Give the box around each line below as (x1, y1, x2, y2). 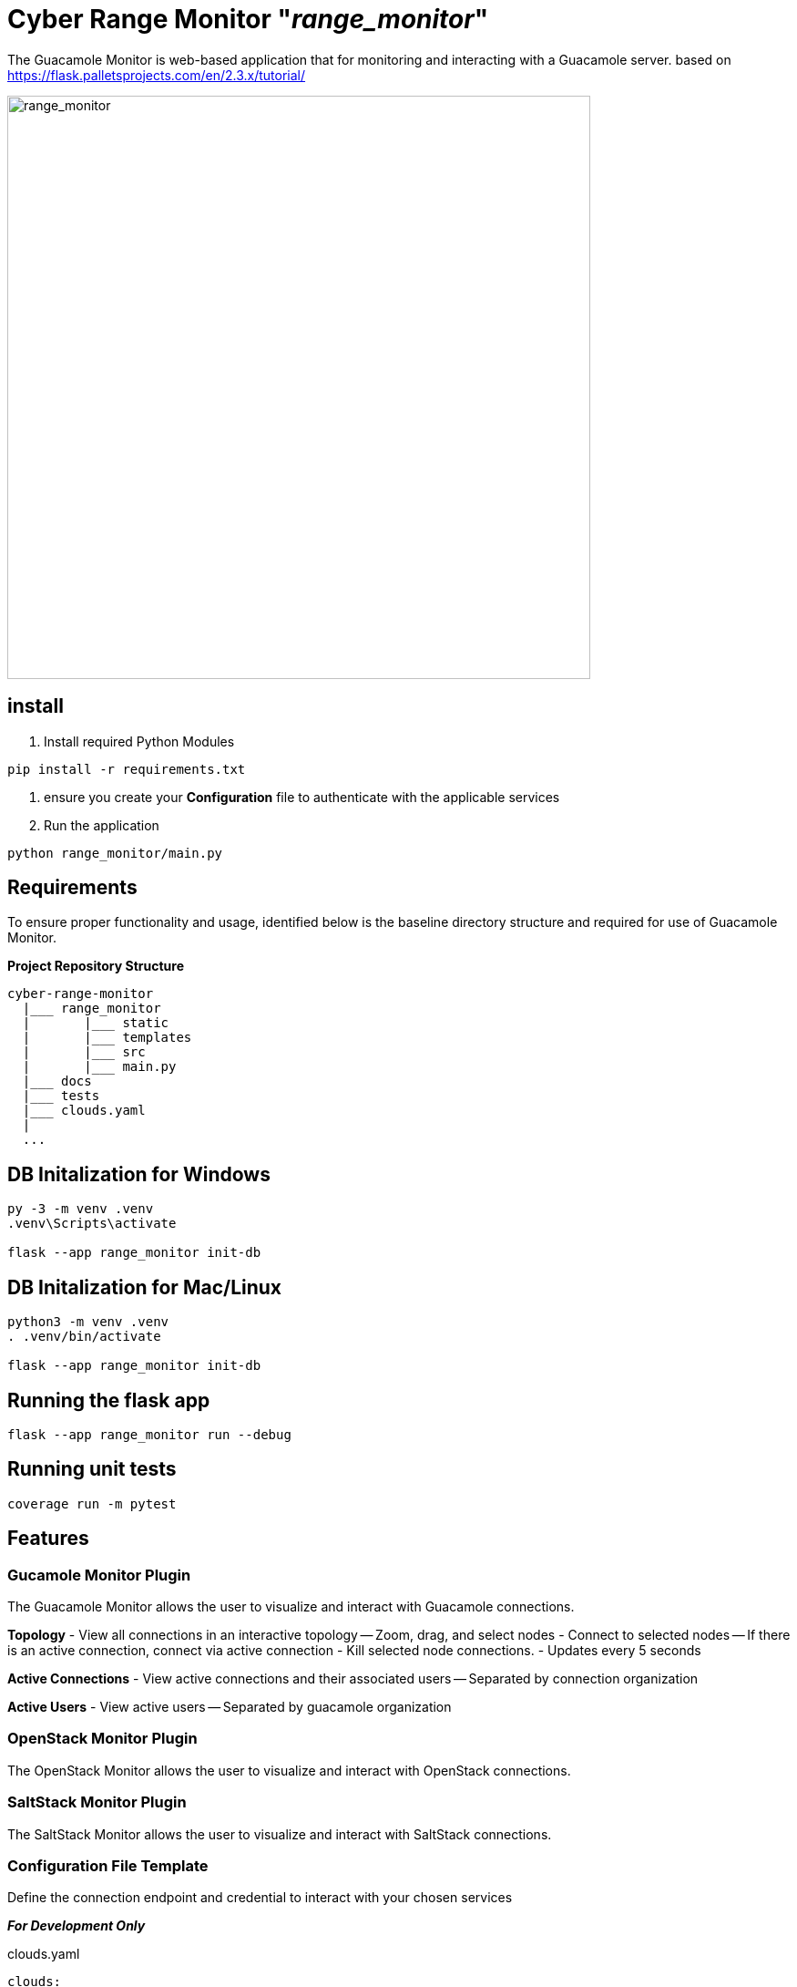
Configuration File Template (7, 1856, 209, 1875)
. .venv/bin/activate (7, 1329, 161, 1344)
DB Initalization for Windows (7, 1162, 271, 1186)
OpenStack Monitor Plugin (7, 1729, 198, 1748)
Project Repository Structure (7, 958, 184, 974)
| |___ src (22, 1045, 146, 1060)
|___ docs (22, 1074, 92, 1089)
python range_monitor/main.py (7, 845, 223, 860)
